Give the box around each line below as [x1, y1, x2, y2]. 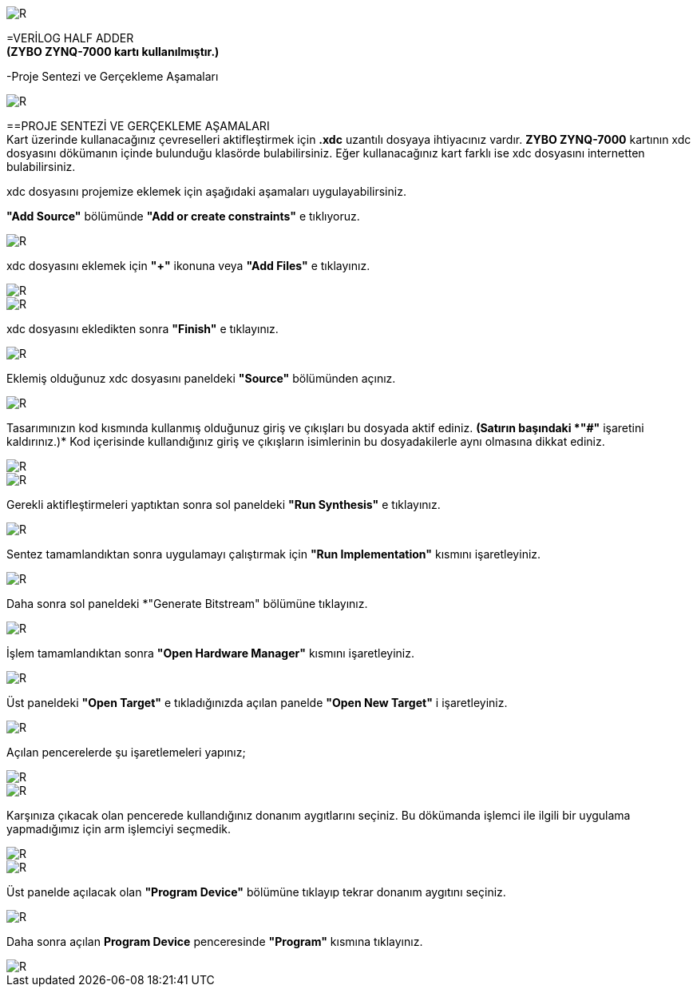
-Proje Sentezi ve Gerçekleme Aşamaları [6, 70, 219, 83]
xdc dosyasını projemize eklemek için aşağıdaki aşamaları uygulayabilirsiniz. [6, 185, 406, 198]
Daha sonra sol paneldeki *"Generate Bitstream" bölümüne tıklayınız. [6, 597, 368, 610]
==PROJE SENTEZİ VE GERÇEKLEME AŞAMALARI [6, 119, 270, 133]
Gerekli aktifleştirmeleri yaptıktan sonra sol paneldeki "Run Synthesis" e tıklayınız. [6, 498, 441, 511]
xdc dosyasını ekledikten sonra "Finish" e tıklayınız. [6, 322, 279, 336]
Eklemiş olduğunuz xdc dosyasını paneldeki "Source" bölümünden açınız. [6, 371, 396, 385]
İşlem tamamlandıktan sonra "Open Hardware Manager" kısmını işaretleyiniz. [6, 646, 414, 660]
